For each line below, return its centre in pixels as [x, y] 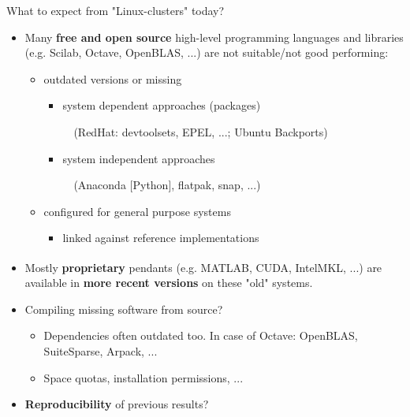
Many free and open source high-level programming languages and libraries [214, 37]
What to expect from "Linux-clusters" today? [116, 10]
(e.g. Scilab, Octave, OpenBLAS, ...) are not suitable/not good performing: [207, 52]
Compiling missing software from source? [124, 309]
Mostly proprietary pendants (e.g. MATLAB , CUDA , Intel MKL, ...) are [203, 267]
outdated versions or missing [113, 78]
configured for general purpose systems [137, 211]
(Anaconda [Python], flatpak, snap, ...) [167, 185]
